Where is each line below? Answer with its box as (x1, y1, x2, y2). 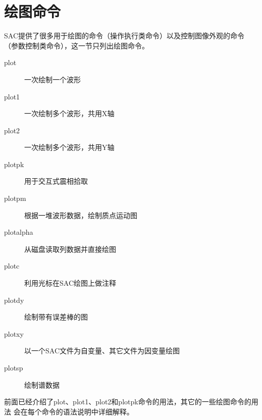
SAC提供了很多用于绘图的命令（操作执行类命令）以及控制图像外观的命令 (4, 30, 244, 41)
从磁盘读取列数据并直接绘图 (24, 243, 116, 254)
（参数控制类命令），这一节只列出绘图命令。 (4, 40, 149, 50)
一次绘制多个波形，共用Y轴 (24, 142, 115, 152)
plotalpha (4, 227, 33, 237)
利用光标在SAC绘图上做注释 (24, 278, 116, 288)
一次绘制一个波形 (24, 74, 81, 84)
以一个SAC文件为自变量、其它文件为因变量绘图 (24, 345, 180, 356)
